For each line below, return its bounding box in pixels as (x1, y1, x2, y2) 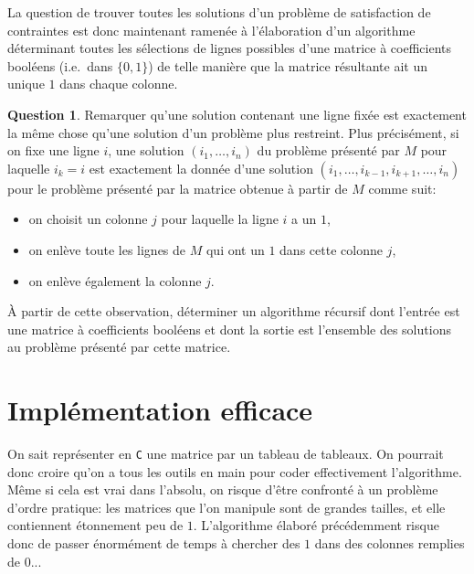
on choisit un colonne (28, 209, 148, 229)
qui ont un (205, 239, 265, 259)
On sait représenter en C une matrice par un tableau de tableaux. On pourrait (7, 444, 444, 463)
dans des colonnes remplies (314, 534, 465, 553)
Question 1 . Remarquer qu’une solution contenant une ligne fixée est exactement (7, 104, 467, 123)
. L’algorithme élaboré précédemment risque (193, 516, 439, 535)
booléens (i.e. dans (7, 56, 113, 75)
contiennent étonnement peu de (7, 516, 184, 535)
